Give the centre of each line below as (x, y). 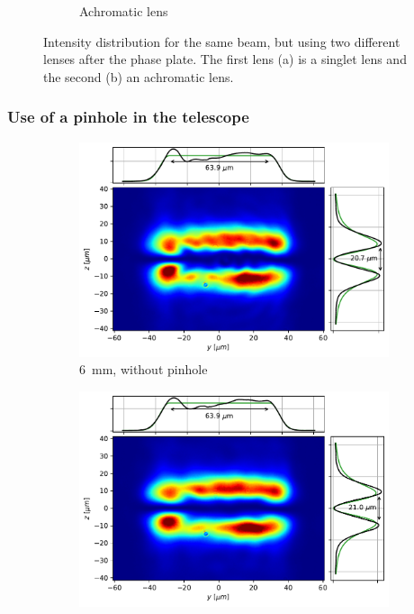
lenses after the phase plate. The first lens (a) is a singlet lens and (225, 59)
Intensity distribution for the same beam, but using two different (222, 41)
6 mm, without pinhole (144, 369)
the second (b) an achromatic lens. (139, 76)
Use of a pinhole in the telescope (128, 117)
